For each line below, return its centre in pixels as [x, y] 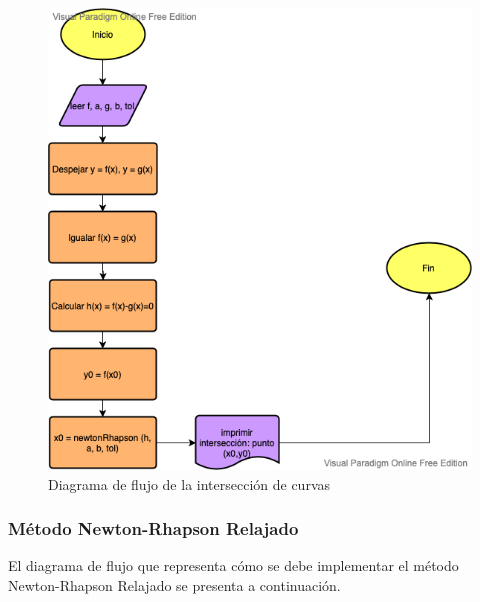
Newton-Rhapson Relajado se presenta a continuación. [174, 584]
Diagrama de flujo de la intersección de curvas [189, 483]
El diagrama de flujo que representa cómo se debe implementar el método [233, 565]
